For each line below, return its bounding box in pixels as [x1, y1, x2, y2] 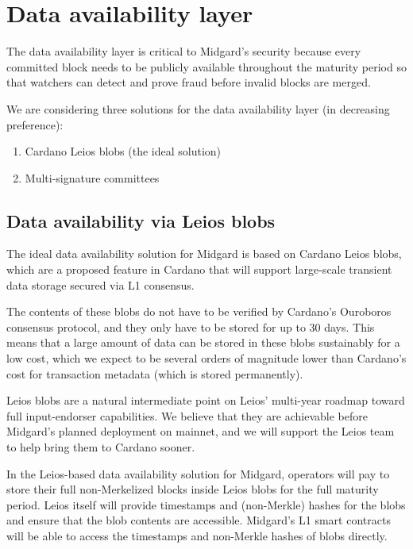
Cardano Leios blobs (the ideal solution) [25, 143, 222, 159]
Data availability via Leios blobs [6, 208, 276, 232]
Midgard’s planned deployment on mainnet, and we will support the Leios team [6, 423, 395, 440]
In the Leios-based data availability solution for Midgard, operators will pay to [6, 465, 390, 482]
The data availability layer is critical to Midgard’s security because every [6, 43, 361, 60]
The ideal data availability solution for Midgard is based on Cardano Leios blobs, [6, 245, 402, 262]
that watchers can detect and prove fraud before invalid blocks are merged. [6, 74, 371, 90]
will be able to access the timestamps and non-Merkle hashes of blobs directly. [6, 527, 388, 543]
